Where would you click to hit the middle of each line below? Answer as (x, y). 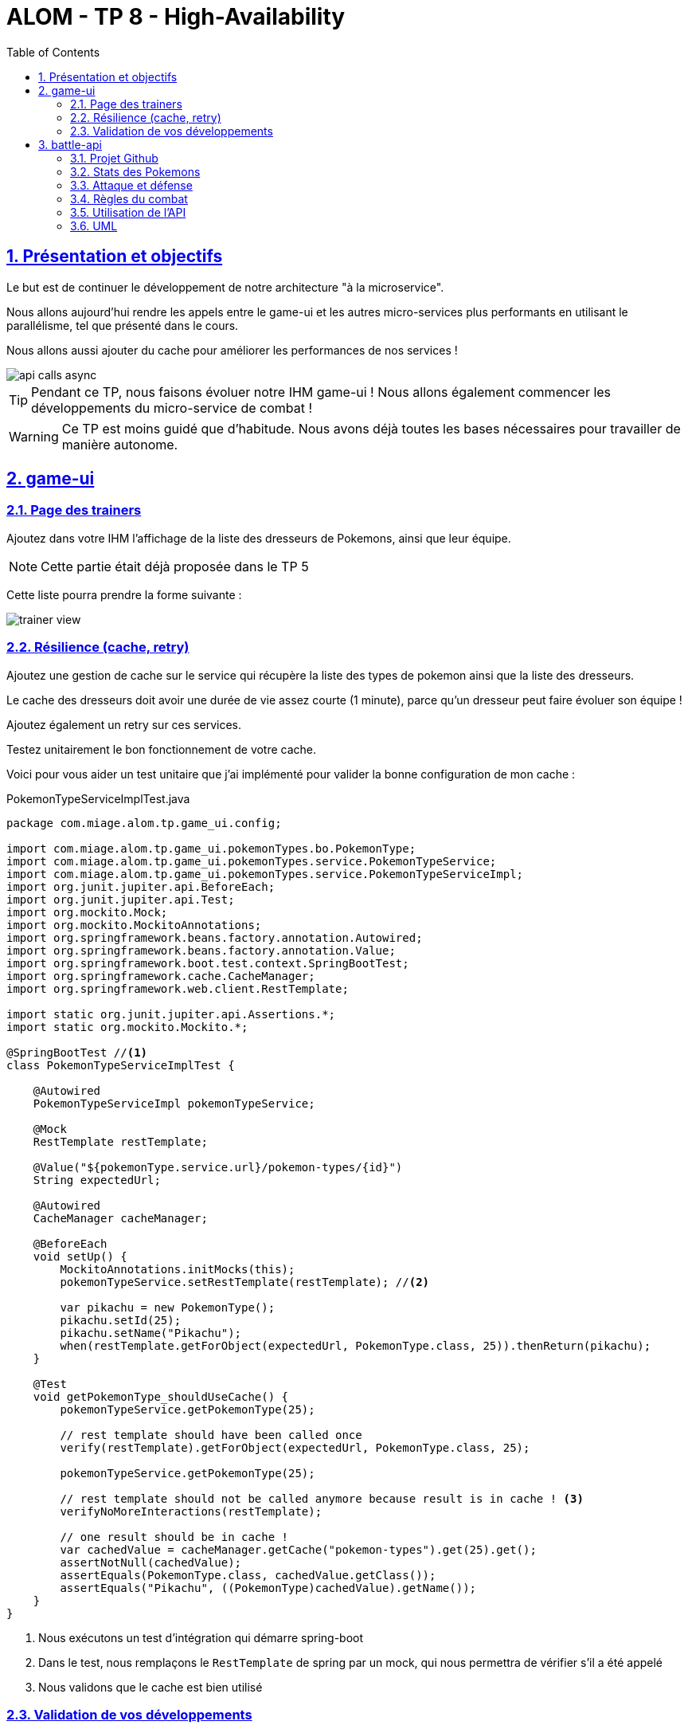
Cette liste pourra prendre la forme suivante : (124, 594)
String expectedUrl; (97, 1180)
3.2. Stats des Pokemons (135, 171)
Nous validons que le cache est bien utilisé (150, 1687)
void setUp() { (80, 1256)
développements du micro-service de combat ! (172, 408)
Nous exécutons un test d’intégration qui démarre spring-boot (201, 1637)
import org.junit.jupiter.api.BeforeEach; (141, 886)
